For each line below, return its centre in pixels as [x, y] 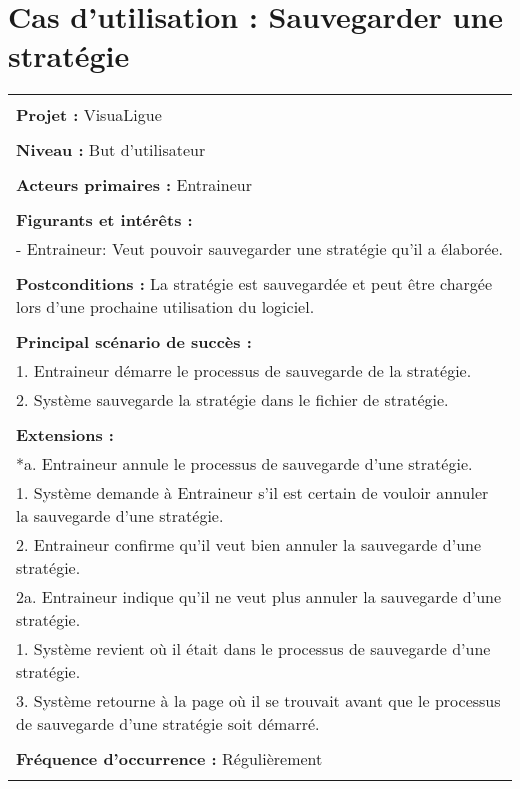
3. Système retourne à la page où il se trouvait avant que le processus [258, 701]
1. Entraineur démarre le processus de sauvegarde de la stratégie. [244, 371]
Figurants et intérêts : [104, 220]
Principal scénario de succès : [134, 342]
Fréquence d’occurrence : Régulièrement [169, 759]
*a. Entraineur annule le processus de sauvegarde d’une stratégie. [244, 464]
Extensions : [65, 435]
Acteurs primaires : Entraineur [134, 185]
